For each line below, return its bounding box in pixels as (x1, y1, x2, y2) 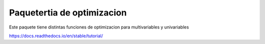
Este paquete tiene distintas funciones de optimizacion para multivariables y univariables (9, 24, 189, 30)
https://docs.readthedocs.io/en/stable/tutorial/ (9, 33, 103, 39)
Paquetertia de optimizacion (9, 7, 127, 18)
